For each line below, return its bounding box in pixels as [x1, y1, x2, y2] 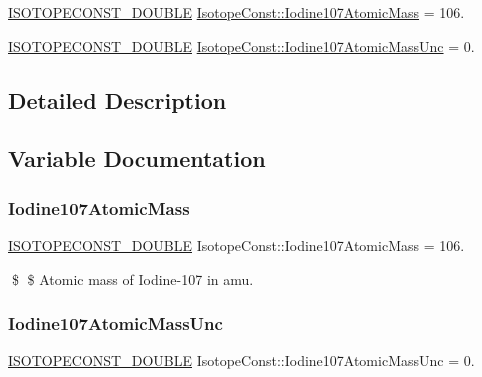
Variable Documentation [8, 143, 266, 174]
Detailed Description [8, 84, 227, 115]
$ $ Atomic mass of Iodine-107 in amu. [11, 268, 254, 289]
